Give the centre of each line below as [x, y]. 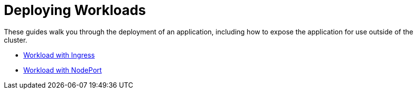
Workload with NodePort [63, 70]
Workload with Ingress [59, 55]
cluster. [16, 40]
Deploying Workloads [75, 10]
